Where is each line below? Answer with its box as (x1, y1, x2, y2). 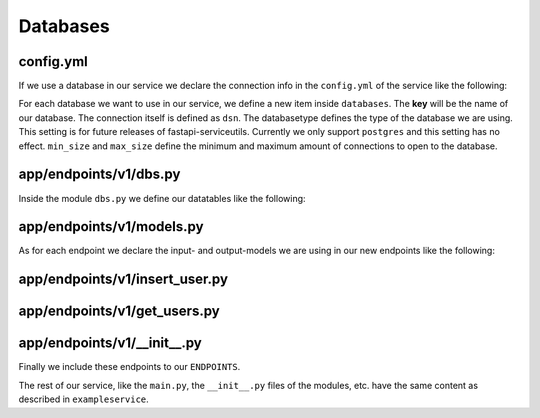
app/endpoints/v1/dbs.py (18, 166, 181, 183)
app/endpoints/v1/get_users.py (18, 303, 220, 320)
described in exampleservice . (18, 393, 149, 405)
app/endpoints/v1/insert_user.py (18, 271, 229, 288)
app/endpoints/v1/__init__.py (18, 335, 202, 352)
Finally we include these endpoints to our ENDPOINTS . (18, 361, 241, 373)
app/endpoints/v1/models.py (18, 218, 204, 235)
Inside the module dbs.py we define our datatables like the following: (18, 192, 306, 204)
